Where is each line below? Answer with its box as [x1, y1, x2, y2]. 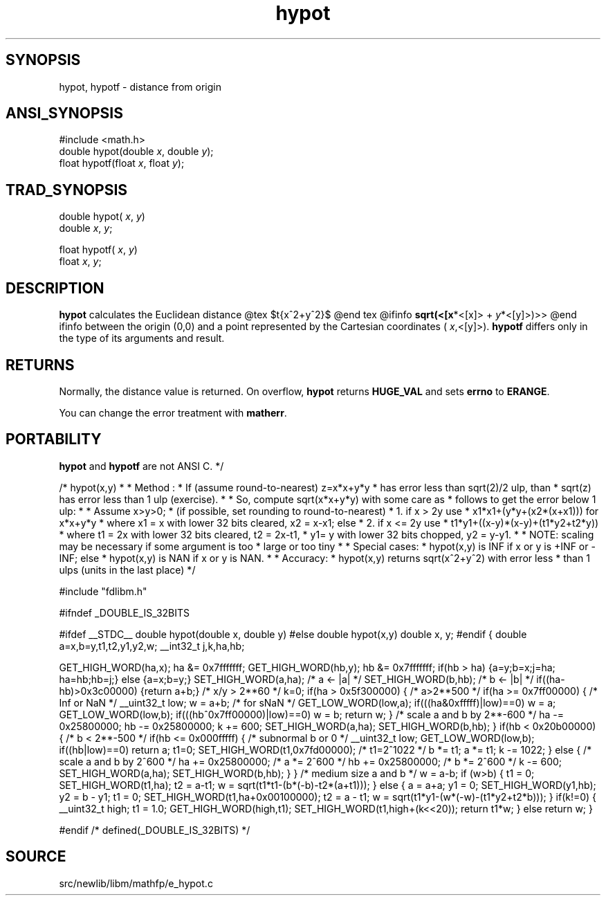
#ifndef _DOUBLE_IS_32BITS [59, 606, 190, 619]
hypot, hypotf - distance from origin [59, 80, 221, 93]
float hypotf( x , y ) [59, 244, 138, 256]
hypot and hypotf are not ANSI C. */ [59, 459, 224, 472]
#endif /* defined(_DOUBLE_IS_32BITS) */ [59, 823, 250, 836]
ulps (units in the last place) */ [59, 563, 196, 576]
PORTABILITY [6, 430, 102, 448]
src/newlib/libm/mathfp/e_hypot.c [59, 877, 213, 889]
